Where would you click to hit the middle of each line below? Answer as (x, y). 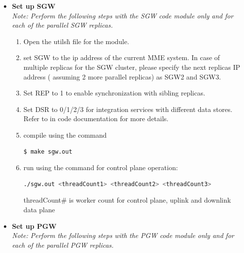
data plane (39, 209)
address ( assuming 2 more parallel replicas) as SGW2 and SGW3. (122, 76)
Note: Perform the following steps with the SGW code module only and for (122, 15)
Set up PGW (34, 226)
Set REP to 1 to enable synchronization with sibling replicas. (114, 93)
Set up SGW (34, 6)
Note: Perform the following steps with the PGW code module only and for (123, 235)
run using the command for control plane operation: (101, 167)
